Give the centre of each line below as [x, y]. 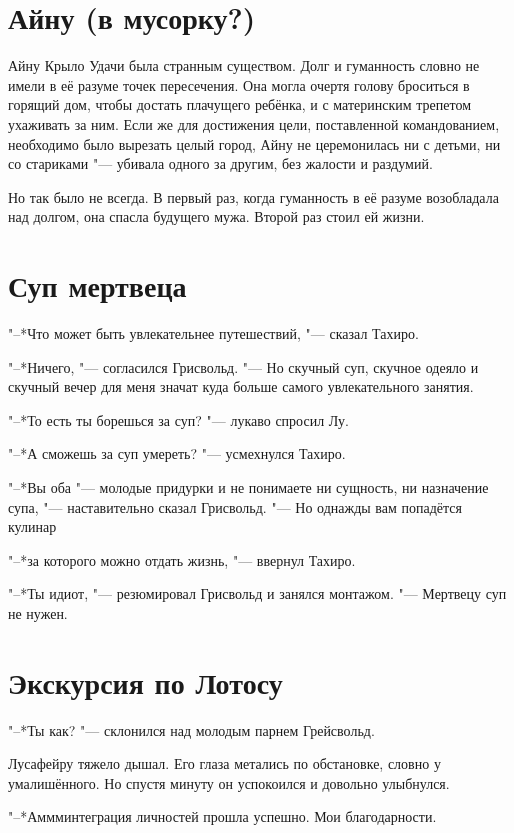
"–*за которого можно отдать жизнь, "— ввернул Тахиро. [182, 559]
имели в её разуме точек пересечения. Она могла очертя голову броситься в [239, 84]
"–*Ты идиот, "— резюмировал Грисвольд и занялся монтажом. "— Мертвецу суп [257, 593]
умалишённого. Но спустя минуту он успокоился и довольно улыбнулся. [229, 782]
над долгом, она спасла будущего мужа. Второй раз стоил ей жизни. [216, 216]
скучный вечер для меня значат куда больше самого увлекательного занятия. [241, 386]
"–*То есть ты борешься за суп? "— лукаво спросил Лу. [178, 419]
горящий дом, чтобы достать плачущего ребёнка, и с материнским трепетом [240, 104]
